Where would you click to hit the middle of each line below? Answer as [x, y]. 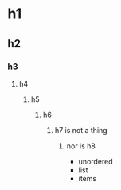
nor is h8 [81, 146]
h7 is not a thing [81, 130]
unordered [96, 161]
